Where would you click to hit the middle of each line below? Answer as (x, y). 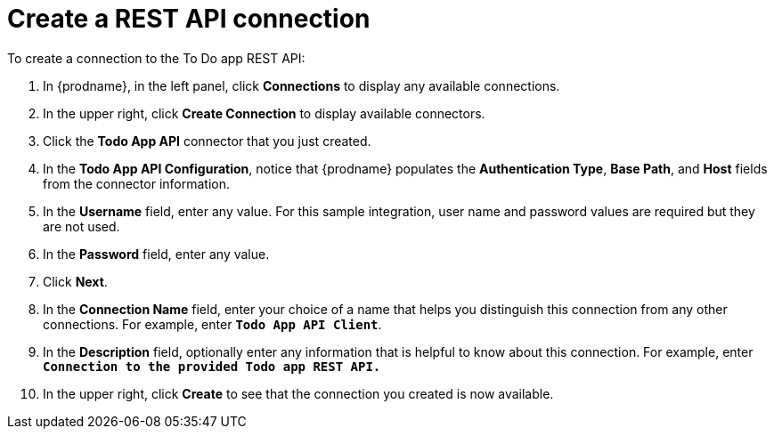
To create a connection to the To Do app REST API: (156, 58)
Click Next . (75, 281)
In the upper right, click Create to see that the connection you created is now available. (298, 393)
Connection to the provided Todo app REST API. (212, 366)
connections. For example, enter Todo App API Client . (212, 324)
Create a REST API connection (189, 19)
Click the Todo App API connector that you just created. (207, 141)
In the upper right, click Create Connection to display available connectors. (264, 113)
